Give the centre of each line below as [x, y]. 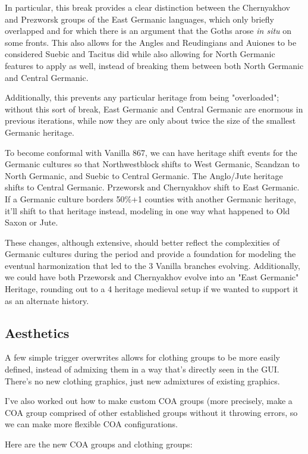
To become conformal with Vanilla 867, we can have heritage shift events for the [151, 152]
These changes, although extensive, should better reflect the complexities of [142, 242]
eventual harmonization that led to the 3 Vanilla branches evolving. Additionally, [153, 265]
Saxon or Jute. [32, 222]
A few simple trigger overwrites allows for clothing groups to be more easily [143, 357]
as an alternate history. [47, 300]
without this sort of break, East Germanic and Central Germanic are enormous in [154, 109]
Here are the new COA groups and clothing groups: [99, 444]
